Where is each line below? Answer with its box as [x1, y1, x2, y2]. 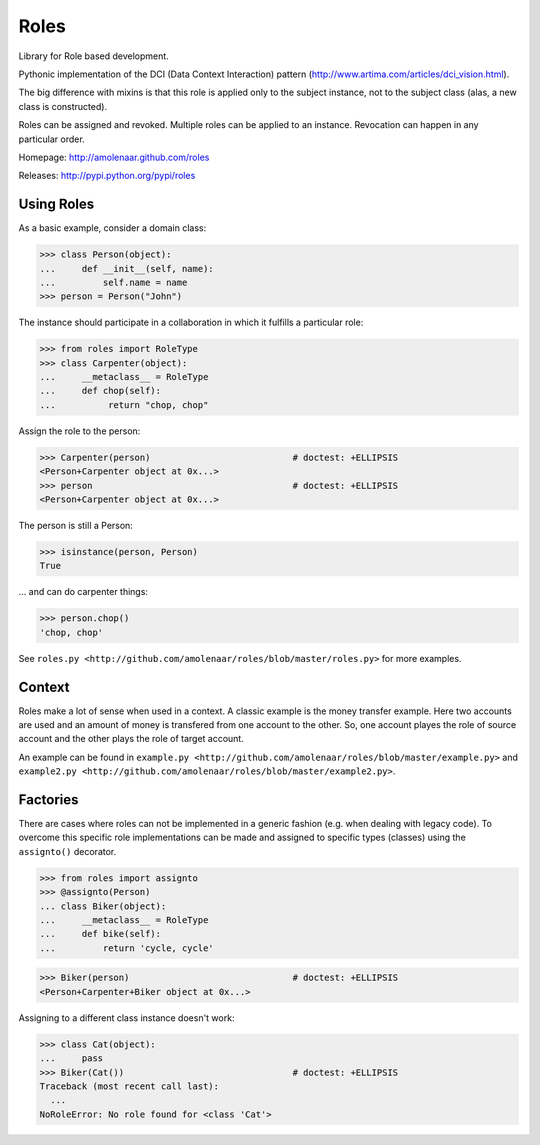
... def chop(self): [39, 385, 162, 397]
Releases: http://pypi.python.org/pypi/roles [18, 170, 196, 182]
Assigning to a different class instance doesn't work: [18, 1011, 235, 1024]
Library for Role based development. [18, 50, 169, 62]
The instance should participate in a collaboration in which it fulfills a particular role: [18, 316, 364, 329]
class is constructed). [18, 100, 108, 112]
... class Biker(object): [39, 900, 167, 912]
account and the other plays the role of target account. [18, 733, 244, 745]
